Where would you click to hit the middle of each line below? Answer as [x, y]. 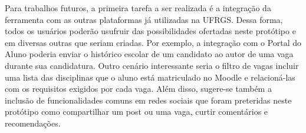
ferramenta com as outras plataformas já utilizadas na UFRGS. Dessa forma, [144, 19]
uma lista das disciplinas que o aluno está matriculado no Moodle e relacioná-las [150, 77]
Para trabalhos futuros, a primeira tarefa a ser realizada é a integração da [138, 8]
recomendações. [33, 123]
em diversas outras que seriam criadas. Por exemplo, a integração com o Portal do [153, 42]
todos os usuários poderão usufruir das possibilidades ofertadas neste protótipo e [150, 31]
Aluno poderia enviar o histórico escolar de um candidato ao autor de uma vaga [149, 54]
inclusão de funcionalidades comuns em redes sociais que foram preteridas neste [148, 100]
